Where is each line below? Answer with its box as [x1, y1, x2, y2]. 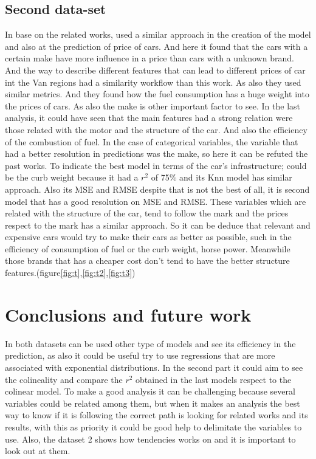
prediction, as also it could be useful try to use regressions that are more [5, 349, 275, 362]
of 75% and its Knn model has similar [151, 171, 292, 184]
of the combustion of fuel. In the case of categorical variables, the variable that [5, 135, 298, 148]
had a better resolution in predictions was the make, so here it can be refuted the [5, 147, 308, 160]
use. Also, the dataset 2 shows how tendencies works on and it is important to [5, 432, 296, 445]
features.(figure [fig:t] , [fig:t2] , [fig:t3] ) [5, 266, 136, 279]
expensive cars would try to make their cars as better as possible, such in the [5, 230, 292, 243]
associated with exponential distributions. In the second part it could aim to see [5, 361, 303, 373]
